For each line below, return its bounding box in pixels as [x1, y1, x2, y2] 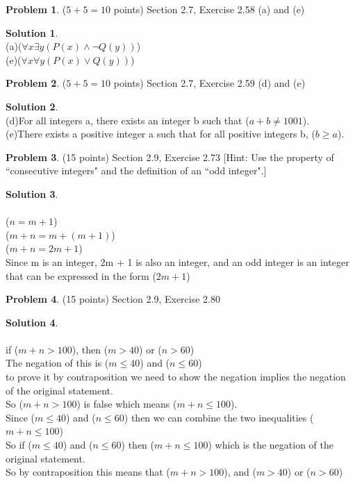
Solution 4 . [6, 315, 58, 329]
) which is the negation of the [208, 437, 333, 452]
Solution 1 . [6, 25, 58, 40]
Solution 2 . [6, 99, 58, 113]
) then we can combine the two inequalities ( [124, 410, 314, 424]
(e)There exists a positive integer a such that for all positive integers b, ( [6, 126, 315, 141]
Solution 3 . [6, 186, 58, 201]
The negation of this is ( [6, 356, 109, 370]
